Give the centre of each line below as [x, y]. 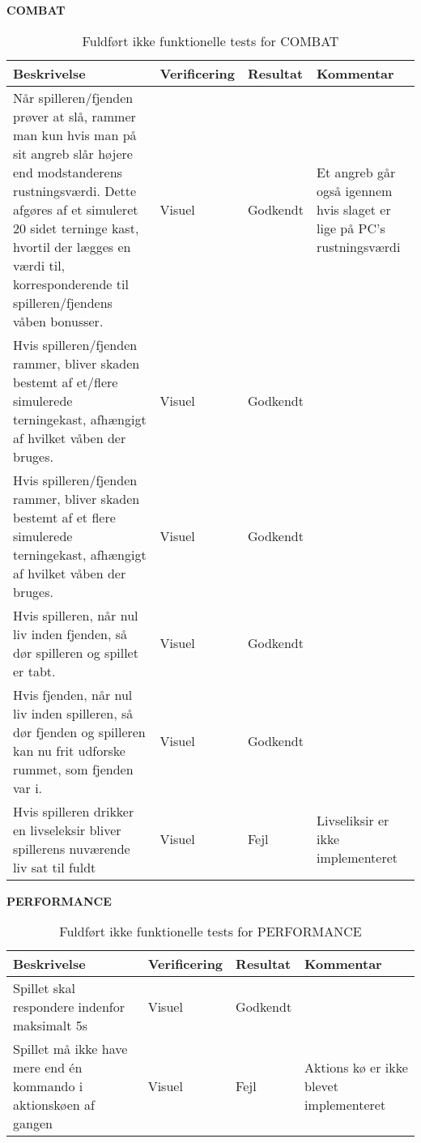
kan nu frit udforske [69, 750]
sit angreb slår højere [73, 153]
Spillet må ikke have [70, 1049]
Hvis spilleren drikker [74, 811]
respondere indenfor [69, 1007]
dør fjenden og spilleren [79, 731]
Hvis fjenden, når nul [73, 694]
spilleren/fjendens [63, 302]
